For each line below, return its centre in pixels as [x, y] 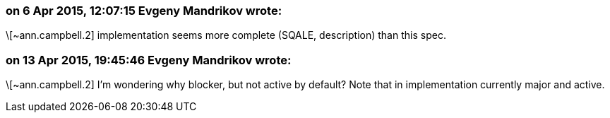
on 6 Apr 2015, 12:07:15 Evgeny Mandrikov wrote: [144, 11]
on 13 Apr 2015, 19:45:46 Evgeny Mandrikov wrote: [149, 60]
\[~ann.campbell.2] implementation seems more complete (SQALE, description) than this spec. [226, 35]
